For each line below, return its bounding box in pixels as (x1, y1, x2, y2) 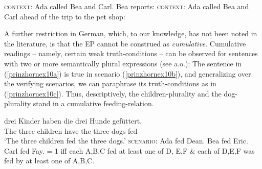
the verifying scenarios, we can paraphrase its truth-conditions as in (4, 78, 216, 89)
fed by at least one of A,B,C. (4, 155, 95, 166)
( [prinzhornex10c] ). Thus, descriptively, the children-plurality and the (4, 88, 222, 99)
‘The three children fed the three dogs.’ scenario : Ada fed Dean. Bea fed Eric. (4, 135, 248, 146)
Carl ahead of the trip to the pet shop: (4, 11, 125, 21)
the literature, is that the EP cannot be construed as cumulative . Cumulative (4, 38, 246, 49)
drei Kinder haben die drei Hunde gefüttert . (4, 115, 142, 126)
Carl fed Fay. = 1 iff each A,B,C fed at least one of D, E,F (4, 145, 188, 156)
